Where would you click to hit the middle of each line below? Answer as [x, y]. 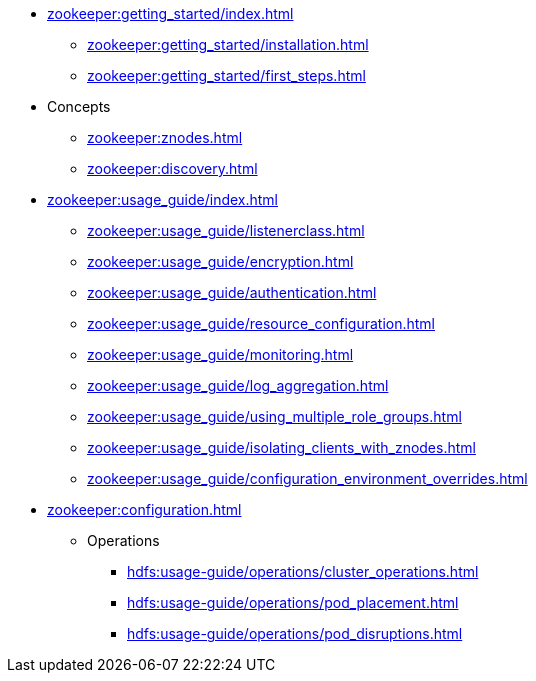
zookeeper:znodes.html [165, 137]
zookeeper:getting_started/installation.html [228, 44]
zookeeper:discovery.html [172, 168]
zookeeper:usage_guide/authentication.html [232, 292]
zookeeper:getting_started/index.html [170, 13]
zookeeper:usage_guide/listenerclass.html [226, 230]
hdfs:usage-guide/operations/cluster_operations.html [303, 571]
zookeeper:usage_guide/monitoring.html [220, 354]
